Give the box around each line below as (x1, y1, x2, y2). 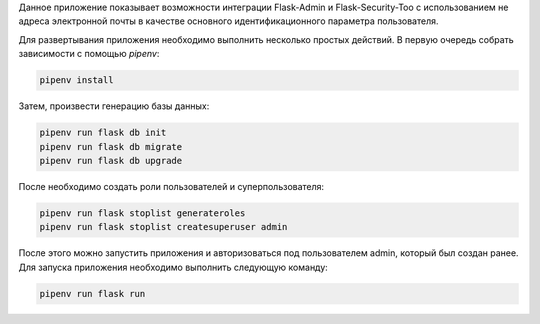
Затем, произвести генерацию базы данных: (18, 100, 210, 112)
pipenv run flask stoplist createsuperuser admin (39, 221, 288, 233)
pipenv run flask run (39, 288, 146, 299)
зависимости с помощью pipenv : (18, 48, 160, 60)
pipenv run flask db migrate (39, 141, 183, 152)
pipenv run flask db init (39, 127, 167, 139)
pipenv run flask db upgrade (39, 155, 183, 166)
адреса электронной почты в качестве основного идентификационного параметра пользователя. (18, 15, 439, 27)
